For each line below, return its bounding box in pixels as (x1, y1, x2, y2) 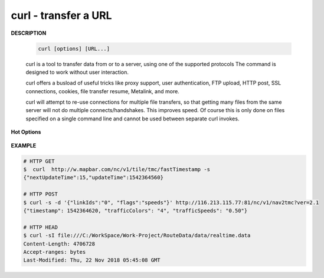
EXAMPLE (11, 142, 37, 149)
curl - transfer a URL (11, 9, 112, 22)
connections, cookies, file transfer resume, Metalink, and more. (25, 87, 179, 94)
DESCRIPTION (11, 30, 47, 37)
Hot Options (11, 129, 41, 136)
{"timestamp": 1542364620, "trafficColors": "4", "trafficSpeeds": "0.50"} (23, 207, 248, 214)
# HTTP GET (23, 158, 55, 165)
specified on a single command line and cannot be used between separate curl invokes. (25, 115, 240, 122)
